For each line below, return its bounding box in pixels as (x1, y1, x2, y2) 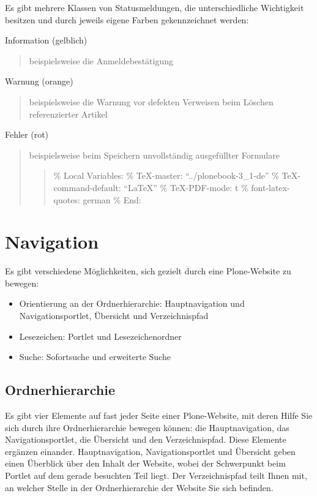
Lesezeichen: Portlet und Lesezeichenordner (19, 329, 182, 342)
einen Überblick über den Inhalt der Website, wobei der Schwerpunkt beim (5, 457, 286, 470)
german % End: (83, 193, 141, 206)
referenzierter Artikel (29, 107, 108, 120)
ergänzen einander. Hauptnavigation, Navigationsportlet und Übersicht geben (5, 445, 296, 457)
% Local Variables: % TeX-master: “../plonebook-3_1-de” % (53, 169, 279, 182)
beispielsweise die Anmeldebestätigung (29, 54, 173, 67)
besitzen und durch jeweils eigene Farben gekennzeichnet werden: (5, 13, 249, 26)
